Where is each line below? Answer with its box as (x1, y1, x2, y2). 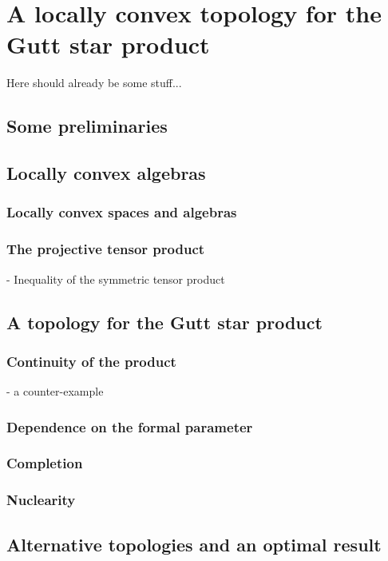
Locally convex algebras (6, 161, 206, 185)
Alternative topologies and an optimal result (6, 531, 382, 556)
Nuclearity (6, 490, 76, 510)
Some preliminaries (6, 113, 168, 138)
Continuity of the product (6, 351, 176, 371)
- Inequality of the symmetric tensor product (6, 270, 225, 287)
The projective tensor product (6, 239, 205, 259)
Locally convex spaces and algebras (6, 202, 237, 222)
